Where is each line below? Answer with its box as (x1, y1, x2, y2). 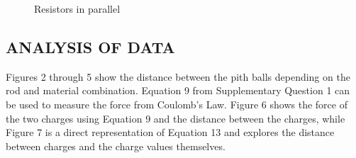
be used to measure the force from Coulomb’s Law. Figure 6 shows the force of (6, 96, 347, 111)
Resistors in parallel (34, 1, 121, 16)
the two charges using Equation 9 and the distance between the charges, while (6, 111, 345, 125)
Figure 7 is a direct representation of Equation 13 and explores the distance (6, 125, 335, 140)
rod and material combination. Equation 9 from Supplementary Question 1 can (6, 83, 350, 98)
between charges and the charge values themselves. (6, 138, 226, 153)
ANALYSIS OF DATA (6, 35, 175, 57)
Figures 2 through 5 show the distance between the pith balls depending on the (6, 69, 350, 84)
